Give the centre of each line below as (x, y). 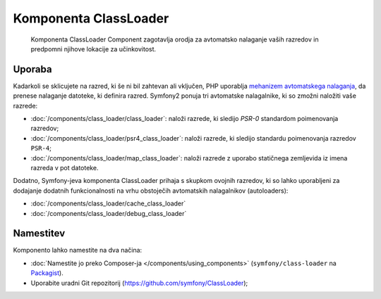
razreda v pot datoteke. (65, 167)
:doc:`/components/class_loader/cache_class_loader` (108, 203)
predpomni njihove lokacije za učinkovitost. (93, 49)
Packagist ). (47, 273)
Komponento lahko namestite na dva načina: (78, 250)
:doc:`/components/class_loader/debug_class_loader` (109, 213)
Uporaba (32, 69)
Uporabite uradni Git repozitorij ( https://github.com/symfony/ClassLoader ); (139, 283)
